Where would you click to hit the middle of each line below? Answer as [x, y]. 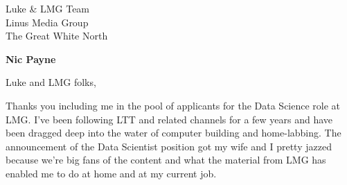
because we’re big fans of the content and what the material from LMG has [166, 160]
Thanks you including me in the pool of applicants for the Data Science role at [173, 105]
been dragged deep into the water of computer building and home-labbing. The [173, 133]
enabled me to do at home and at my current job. [111, 173]
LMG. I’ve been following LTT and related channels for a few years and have [169, 119]
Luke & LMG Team [48, 8]
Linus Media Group [47, 22]
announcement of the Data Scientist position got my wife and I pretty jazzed [169, 146]
